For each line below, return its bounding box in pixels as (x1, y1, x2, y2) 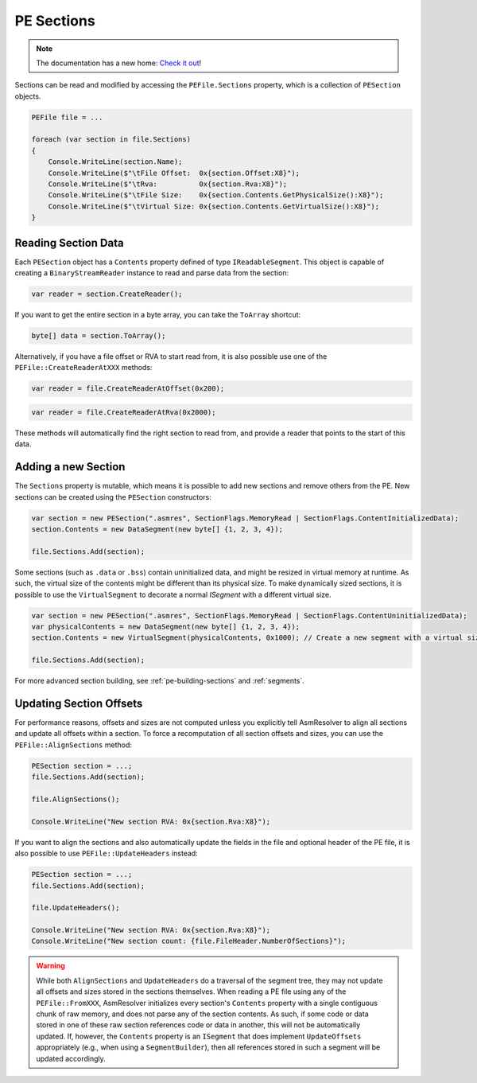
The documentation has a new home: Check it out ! (36, 58, 202, 68)
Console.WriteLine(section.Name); (48, 158, 183, 166)
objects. (14, 92, 41, 101)
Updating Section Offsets (14, 696, 143, 710)
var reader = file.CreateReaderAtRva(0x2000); (31, 408, 216, 417)
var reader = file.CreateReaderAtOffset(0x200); (31, 384, 225, 393)
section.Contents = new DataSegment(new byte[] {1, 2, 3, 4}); (31, 525, 284, 534)
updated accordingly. (36, 1054, 107, 1063)
